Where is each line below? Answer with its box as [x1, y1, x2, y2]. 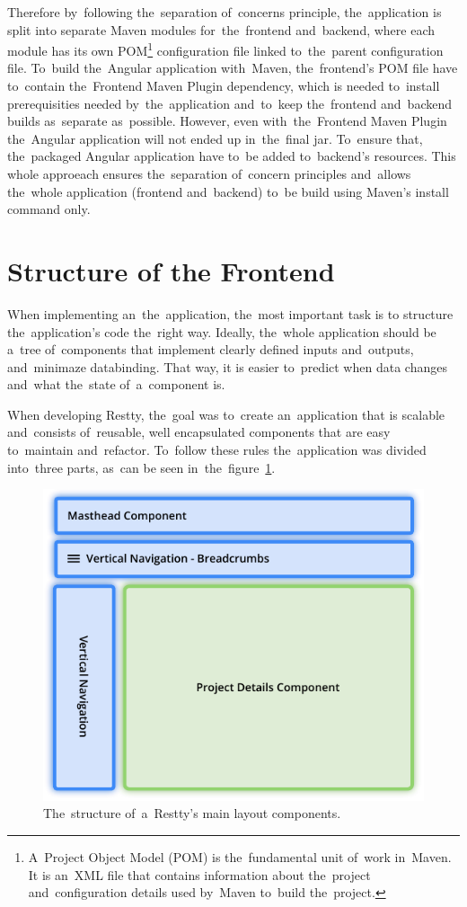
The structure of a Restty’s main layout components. [43, 804, 341, 823]
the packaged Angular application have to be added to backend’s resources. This [7, 147, 456, 165]
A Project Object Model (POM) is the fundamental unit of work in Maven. [28, 847, 452, 866]
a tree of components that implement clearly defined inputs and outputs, [7, 340, 414, 359]
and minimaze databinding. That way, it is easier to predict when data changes [7, 357, 447, 376]
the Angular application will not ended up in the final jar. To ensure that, [7, 129, 423, 147]
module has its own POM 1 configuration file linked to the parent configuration [7, 39, 444, 59]
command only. [7, 200, 91, 218]
